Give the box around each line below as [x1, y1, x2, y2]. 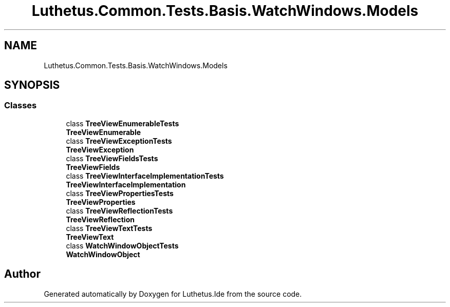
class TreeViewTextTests [66, 223, 153, 233]
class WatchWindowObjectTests [66, 241, 179, 250]
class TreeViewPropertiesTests [66, 188, 174, 198]
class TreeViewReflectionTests [66, 206, 173, 215]
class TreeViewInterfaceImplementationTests [66, 171, 224, 180]
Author [4, 267, 41, 281]
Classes [4, 100, 37, 111]
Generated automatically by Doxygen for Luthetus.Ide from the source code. [44, 289, 302, 298]
